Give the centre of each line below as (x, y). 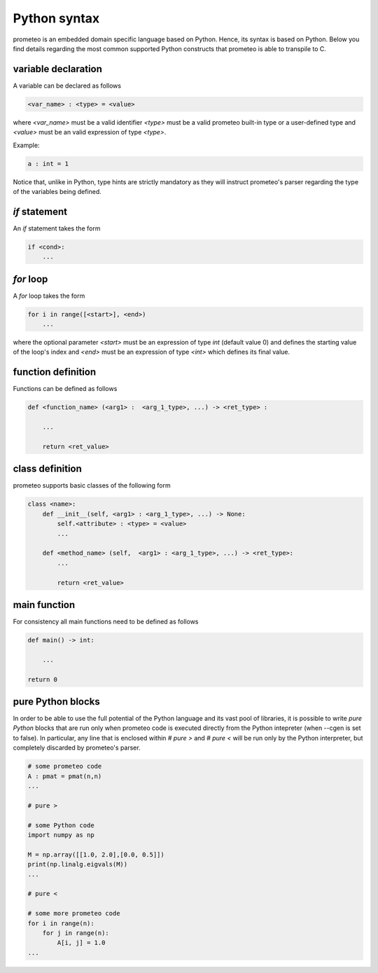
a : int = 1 (48, 164)
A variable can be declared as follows (67, 85)
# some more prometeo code (74, 913)
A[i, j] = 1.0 (81, 943)
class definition (47, 469)
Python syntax (56, 18)
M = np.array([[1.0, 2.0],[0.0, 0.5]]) (96, 854)
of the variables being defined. (57, 191)
